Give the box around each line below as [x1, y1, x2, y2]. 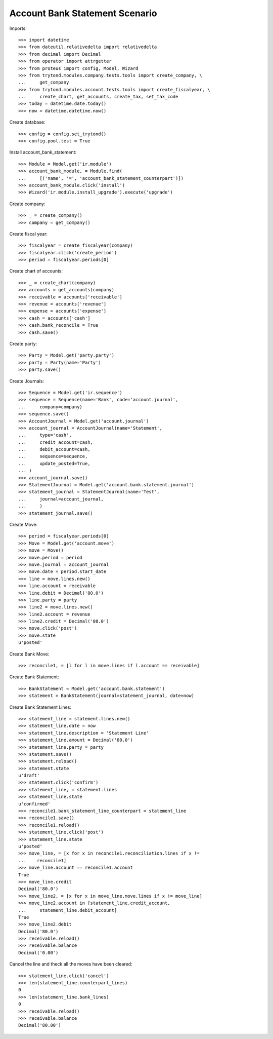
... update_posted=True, [18, 460, 90, 466]
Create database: [9, 119, 45, 125]
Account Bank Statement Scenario [9, 8, 157, 19]
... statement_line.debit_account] [18, 907, 117, 913]
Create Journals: [9, 378, 44, 384]
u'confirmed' [18, 801, 51, 806]
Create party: [9, 341, 37, 347]
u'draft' [18, 773, 40, 779]
